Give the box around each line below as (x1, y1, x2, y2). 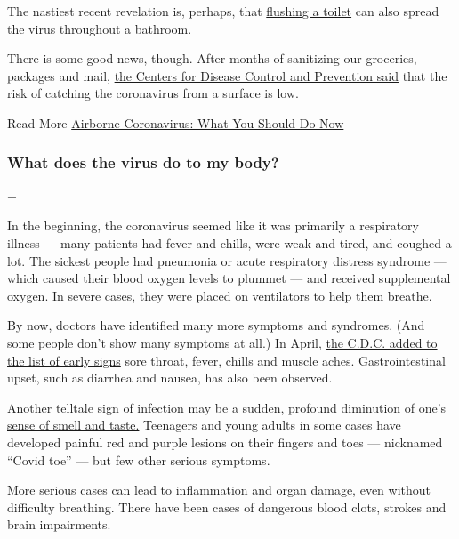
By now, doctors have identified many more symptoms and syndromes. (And (7, 316, 425, 334)
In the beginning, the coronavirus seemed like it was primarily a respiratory (7, 216, 419, 235)
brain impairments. (7, 515, 111, 534)
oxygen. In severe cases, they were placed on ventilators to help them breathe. (7, 286, 432, 304)
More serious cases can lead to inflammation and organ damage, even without (7, 480, 431, 499)
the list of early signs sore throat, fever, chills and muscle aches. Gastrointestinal (7, 350, 446, 369)
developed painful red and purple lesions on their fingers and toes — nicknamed (7, 432, 443, 451)
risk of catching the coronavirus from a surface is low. (7, 84, 299, 102)
